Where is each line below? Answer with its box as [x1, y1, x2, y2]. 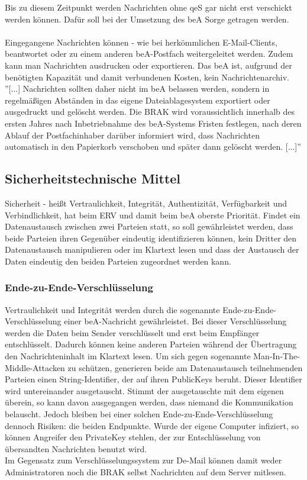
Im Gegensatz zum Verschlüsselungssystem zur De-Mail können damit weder [5, 454, 282, 466]
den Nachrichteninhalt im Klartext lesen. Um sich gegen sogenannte [5, 350, 251, 362]
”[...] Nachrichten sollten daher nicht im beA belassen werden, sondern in [5, 82, 270, 95]
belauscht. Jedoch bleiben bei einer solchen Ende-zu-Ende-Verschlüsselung [5, 408, 273, 420]
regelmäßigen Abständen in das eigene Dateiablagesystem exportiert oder [5, 94, 270, 106]
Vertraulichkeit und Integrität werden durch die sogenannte [5, 303, 220, 315]
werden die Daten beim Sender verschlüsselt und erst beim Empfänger [5, 326, 260, 339]
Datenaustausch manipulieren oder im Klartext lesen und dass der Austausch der [5, 243, 299, 256]
